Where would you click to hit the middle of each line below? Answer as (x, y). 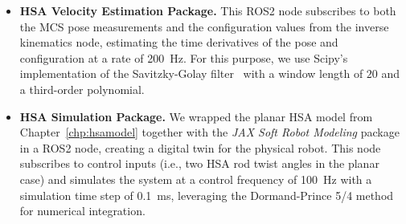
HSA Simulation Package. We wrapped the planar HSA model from (196, 116)
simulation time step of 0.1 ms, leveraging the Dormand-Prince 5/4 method (207, 195)
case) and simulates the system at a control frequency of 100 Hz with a (196, 179)
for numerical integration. (82, 211)
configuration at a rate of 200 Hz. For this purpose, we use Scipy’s (184, 57)
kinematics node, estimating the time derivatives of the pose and (179, 42)
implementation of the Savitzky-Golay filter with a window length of (191, 73)
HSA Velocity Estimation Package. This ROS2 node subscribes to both (208, 10)
